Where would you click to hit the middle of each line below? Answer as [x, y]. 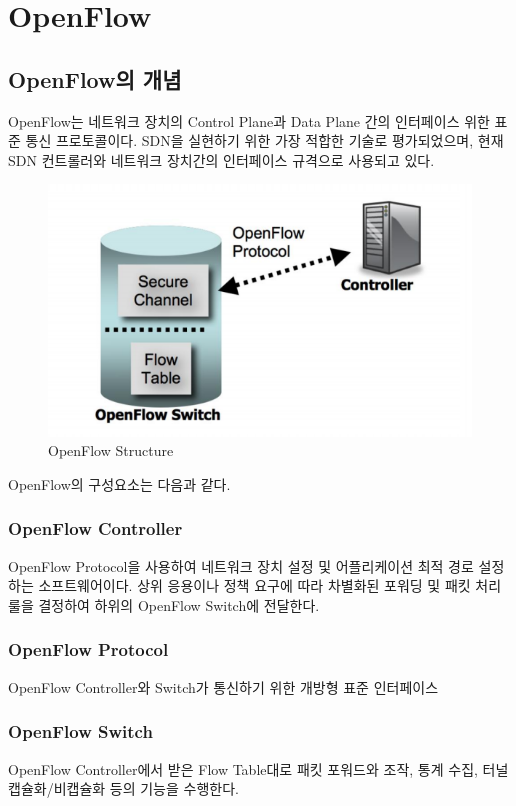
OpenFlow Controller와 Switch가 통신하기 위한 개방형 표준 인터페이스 [223, 686]
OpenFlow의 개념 [95, 78]
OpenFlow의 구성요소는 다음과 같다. [119, 483]
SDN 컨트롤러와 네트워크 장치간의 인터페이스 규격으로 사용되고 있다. [221, 159]
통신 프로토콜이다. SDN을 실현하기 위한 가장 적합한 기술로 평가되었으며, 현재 [264, 140]
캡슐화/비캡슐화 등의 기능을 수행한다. [123, 788]
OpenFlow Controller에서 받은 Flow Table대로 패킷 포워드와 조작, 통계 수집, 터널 [258, 768]
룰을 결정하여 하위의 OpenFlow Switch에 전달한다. [164, 604]
